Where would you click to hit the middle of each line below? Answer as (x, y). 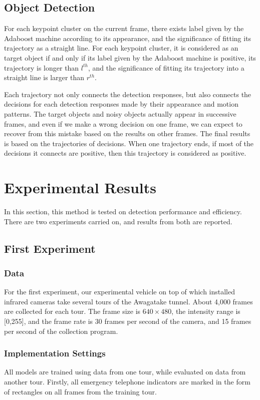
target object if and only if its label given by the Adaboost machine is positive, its (130, 57)
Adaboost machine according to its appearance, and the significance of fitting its (128, 38)
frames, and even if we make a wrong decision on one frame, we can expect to (123, 123)
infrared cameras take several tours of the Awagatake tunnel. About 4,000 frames (128, 301)
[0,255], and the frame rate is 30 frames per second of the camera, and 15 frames (128, 321)
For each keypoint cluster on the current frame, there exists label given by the (124, 28)
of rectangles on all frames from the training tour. (80, 391)
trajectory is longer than (42, 67)
